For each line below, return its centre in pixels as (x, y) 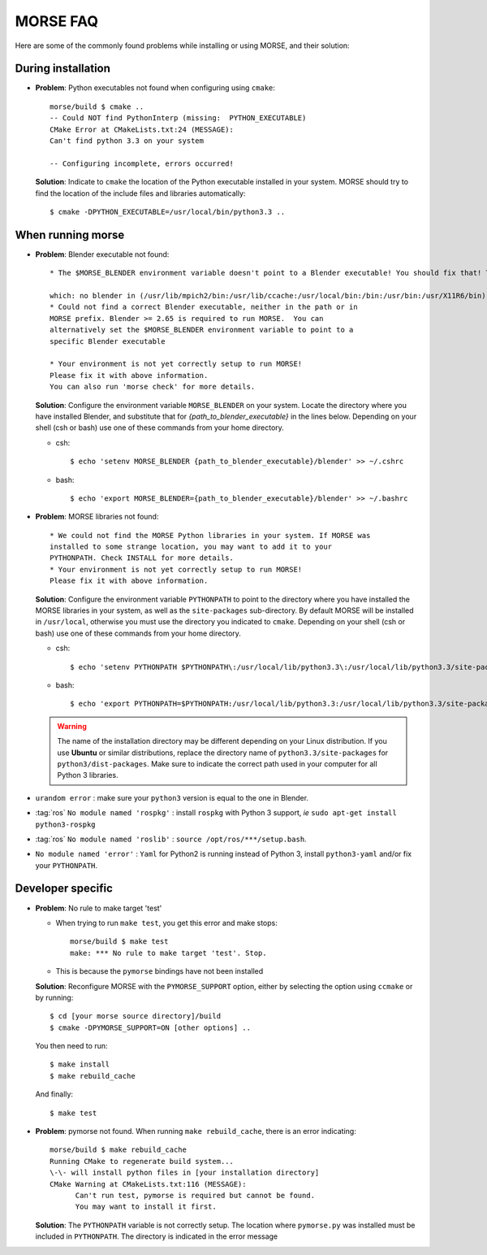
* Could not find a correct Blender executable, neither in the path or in (204, 307)
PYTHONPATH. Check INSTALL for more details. (142, 558)
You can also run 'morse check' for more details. (153, 387)
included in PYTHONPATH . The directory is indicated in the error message (157, 1236)
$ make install (80, 1064)
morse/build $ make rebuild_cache (118, 1150)
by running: (54, 997)
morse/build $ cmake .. (97, 106)
